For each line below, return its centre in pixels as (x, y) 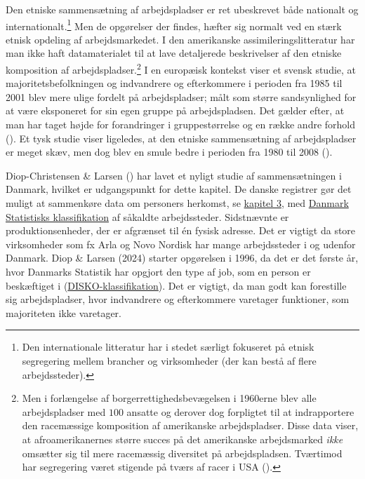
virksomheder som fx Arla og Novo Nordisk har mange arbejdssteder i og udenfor (181, 244)
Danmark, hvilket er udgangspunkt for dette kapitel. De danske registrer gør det (179, 189)
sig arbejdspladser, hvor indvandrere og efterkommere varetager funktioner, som (178, 299)
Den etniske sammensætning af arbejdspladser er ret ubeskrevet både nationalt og (182, 9)
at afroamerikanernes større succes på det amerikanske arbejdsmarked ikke (182, 439)
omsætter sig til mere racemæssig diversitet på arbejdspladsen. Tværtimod (182, 453)
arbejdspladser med (64, 411)
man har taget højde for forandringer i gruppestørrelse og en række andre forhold (181, 124)
